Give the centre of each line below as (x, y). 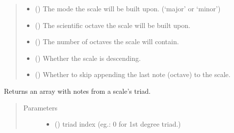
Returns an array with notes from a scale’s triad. (77, 91)
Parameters (40, 107)
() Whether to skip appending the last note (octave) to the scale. (133, 74)
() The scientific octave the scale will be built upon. (113, 25)
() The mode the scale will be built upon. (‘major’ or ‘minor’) (128, 8)
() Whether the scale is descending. (88, 58)
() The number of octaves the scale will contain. (107, 41)
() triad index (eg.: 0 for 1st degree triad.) (118, 124)
